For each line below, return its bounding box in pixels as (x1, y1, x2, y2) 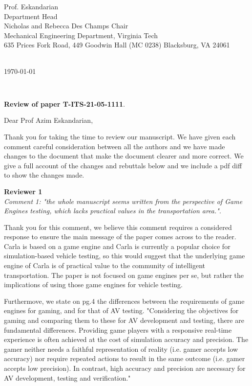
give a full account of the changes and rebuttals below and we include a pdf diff (4, 160, 242, 170)
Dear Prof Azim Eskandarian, (4, 115, 93, 125)
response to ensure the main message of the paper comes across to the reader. (4, 231, 236, 242)
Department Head (4, 11, 58, 21)
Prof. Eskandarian (4, 1, 59, 11)
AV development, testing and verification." (4, 372, 131, 383)
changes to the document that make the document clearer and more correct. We (4, 151, 244, 161)
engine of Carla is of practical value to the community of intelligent (4, 260, 205, 271)
